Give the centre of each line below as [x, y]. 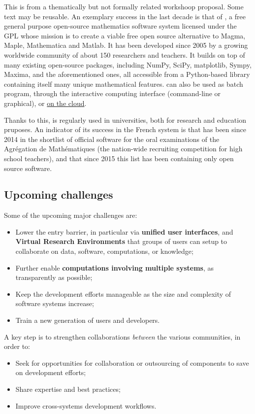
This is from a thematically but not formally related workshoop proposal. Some [124, 6]
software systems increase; [55, 303]
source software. [28, 168]
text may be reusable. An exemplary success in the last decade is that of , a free [125, 16]
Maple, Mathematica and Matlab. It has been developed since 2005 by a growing [126, 45]
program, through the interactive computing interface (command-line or [112, 93]
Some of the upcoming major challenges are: [71, 215]
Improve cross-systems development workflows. [86, 405]
